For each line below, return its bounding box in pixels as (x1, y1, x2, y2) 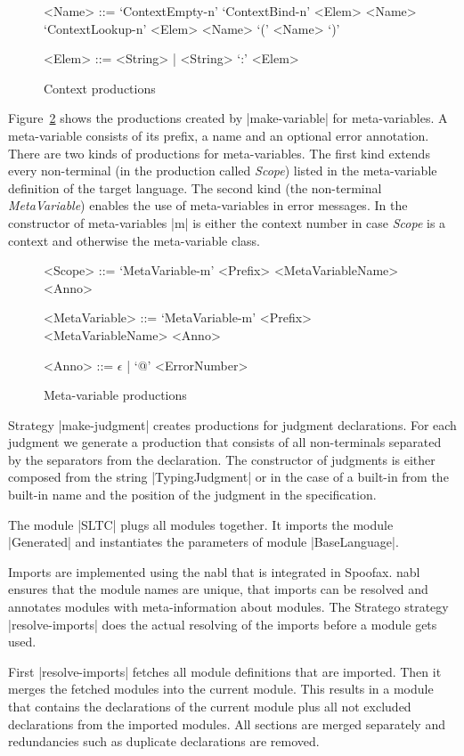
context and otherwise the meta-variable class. (8, 231, 260, 249)
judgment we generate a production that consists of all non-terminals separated (8, 433, 442, 451)
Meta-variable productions (44, 386, 187, 404)
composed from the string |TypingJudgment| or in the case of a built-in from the (8, 467, 449, 486)
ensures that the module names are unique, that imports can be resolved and (8, 580, 428, 598)
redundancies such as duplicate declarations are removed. (8, 732, 320, 751)
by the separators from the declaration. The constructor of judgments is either (8, 450, 436, 468)
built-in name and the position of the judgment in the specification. (8, 485, 377, 504)
